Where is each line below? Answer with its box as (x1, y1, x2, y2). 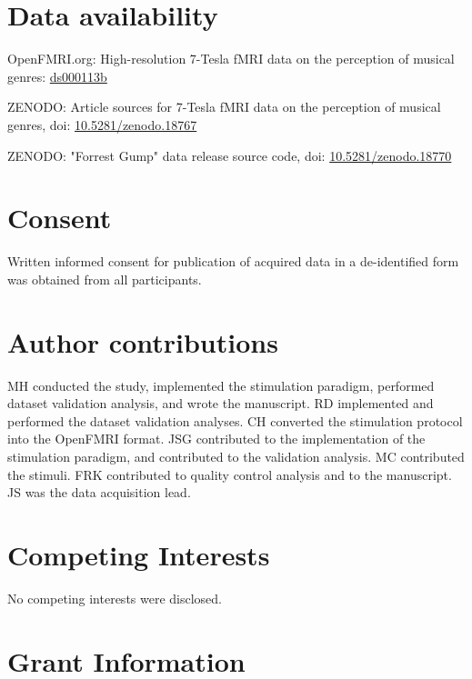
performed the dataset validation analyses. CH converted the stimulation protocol (7, 411, 463, 430)
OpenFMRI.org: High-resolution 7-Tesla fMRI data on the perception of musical (7, 49, 455, 68)
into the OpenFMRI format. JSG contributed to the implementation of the (7, 429, 426, 448)
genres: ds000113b (7, 66, 107, 85)
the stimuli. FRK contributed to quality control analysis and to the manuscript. (7, 464, 452, 484)
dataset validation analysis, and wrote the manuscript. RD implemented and (7, 394, 434, 413)
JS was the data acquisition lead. (7, 483, 191, 502)
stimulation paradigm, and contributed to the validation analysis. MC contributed (7, 446, 465, 465)
